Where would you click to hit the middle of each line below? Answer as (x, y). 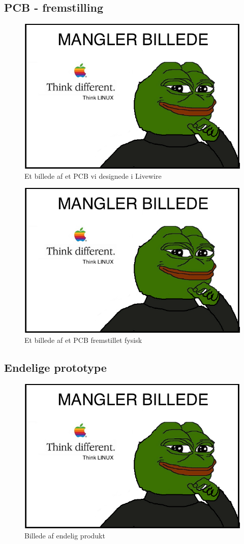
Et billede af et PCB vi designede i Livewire (93, 175)
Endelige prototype (55, 367)
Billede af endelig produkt (65, 535)
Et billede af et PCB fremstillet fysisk (83, 340)
